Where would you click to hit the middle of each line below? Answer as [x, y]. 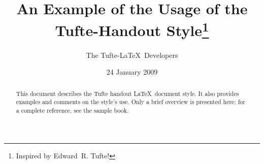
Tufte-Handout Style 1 [132, 29]
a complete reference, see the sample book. [72, 110]
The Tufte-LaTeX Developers [132, 55]
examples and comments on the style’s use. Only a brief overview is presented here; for [130, 102]
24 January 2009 [132, 72]
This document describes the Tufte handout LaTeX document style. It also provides [127, 93]
